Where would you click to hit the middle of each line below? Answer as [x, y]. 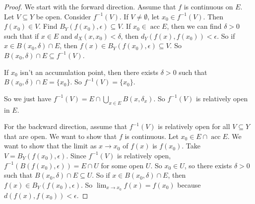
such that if [22, 35]
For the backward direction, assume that [66, 126]
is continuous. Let [152, 136]
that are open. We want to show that [61, 136]
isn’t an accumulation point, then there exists [89, 72]
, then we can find [194, 26]
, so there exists [208, 165]
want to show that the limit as [50, 146]
